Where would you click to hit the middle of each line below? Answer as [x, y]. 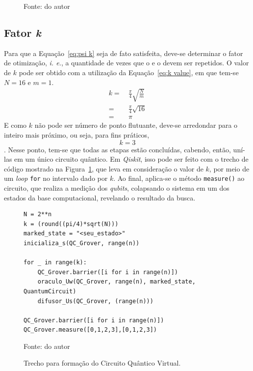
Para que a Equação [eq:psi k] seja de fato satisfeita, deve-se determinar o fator [124, 53]
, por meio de [229, 168]
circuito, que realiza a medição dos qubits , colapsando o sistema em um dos [117, 188]
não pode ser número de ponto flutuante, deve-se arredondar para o [136, 125]
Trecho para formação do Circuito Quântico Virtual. [102, 362]
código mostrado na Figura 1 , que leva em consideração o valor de [104, 168]
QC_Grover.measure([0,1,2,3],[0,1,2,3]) [90, 330]
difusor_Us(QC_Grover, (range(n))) [95, 301]
